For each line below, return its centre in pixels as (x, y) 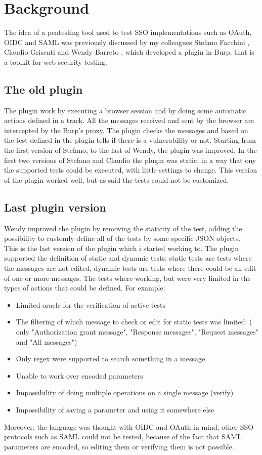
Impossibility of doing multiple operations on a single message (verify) (125, 392)
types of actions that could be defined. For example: (85, 288)
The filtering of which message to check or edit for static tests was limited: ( (134, 322)
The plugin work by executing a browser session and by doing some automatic (125, 110)
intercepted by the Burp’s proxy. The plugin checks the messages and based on (126, 130)
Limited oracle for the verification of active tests (91, 304)
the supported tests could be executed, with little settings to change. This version (130, 170)
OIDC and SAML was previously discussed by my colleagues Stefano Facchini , (127, 42)
